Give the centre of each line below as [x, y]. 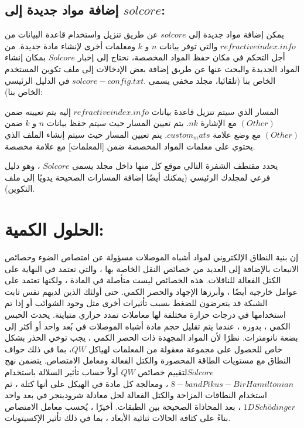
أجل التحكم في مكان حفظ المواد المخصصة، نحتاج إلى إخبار [181, 57]
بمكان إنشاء [25, 57]
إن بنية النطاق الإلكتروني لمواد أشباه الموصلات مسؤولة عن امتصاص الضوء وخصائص [152, 257]
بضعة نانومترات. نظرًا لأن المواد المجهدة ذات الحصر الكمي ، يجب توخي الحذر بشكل [151, 337]
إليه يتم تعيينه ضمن [38, 111]
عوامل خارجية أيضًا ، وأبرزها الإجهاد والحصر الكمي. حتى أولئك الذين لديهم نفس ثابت [151, 291]
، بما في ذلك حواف [38, 349]
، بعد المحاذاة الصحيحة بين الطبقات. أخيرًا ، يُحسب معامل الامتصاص [123, 406]
